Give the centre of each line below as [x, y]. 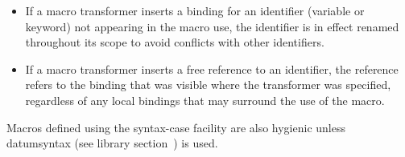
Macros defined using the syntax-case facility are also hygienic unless [176, 127]
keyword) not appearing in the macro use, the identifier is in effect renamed [212, 26]
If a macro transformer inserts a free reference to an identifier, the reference [212, 68]
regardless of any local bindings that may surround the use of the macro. [205, 100]
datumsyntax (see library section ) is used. [112, 143]
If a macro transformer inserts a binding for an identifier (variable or [195, 10]
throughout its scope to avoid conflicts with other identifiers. [175, 42]
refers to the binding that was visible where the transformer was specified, [208, 85]
